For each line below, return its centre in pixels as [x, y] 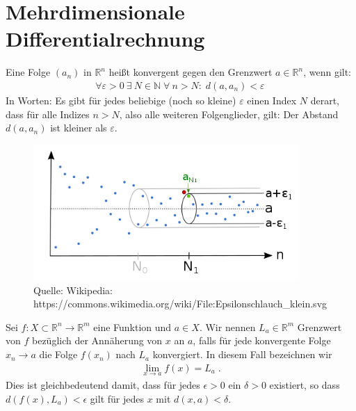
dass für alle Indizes [48, 114]
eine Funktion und [132, 327]
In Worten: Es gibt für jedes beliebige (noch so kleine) [121, 100]
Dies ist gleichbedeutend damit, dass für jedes [103, 384]
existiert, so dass [305, 384]
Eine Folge [28, 72]
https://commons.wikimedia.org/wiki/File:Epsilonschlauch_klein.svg [180, 304]
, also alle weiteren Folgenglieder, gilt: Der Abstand [229, 114]
